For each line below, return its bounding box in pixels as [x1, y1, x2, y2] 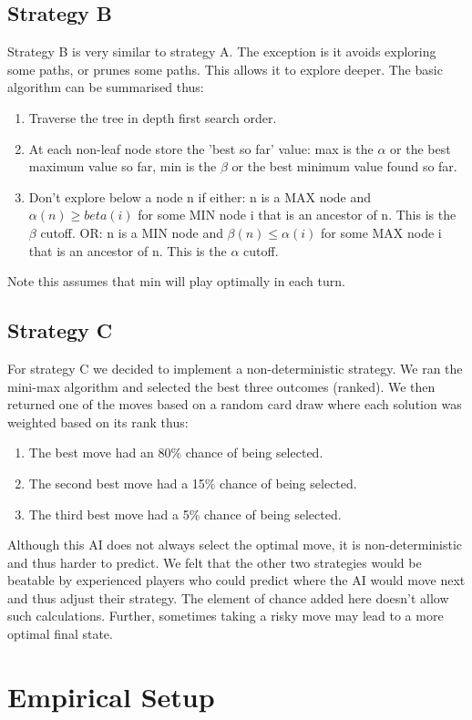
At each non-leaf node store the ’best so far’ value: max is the [28, 139, 374, 158]
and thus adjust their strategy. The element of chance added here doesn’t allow [7, 588, 449, 607]
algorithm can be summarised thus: [7, 77, 204, 97]
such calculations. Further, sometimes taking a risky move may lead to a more [7, 606, 444, 625]
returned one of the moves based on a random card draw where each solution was [7, 395, 462, 414]
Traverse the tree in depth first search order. [28, 108, 277, 127]
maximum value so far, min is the [28, 157, 217, 176]
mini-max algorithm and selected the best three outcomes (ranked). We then [7, 376, 436, 396]
